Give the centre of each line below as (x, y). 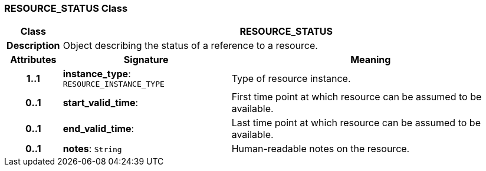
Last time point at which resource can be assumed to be (356, 123)
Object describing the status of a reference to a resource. (190, 46)
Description (33, 46)
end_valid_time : (98, 129)
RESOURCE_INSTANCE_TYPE (114, 84)
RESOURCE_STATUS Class (66, 8)
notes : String (92, 149)
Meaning (371, 60)
